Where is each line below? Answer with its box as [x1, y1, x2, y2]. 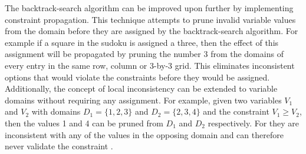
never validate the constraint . [5, 140, 113, 152]
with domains [31, 105, 81, 118]
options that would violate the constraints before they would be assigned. [5, 71, 270, 83]
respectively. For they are [208, 116, 300, 129]
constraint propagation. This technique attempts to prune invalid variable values [5, 13, 296, 25]
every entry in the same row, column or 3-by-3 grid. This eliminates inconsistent [5, 59, 295, 71]
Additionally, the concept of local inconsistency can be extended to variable [5, 82, 278, 95]
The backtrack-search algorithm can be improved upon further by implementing [5, 2, 294, 14]
